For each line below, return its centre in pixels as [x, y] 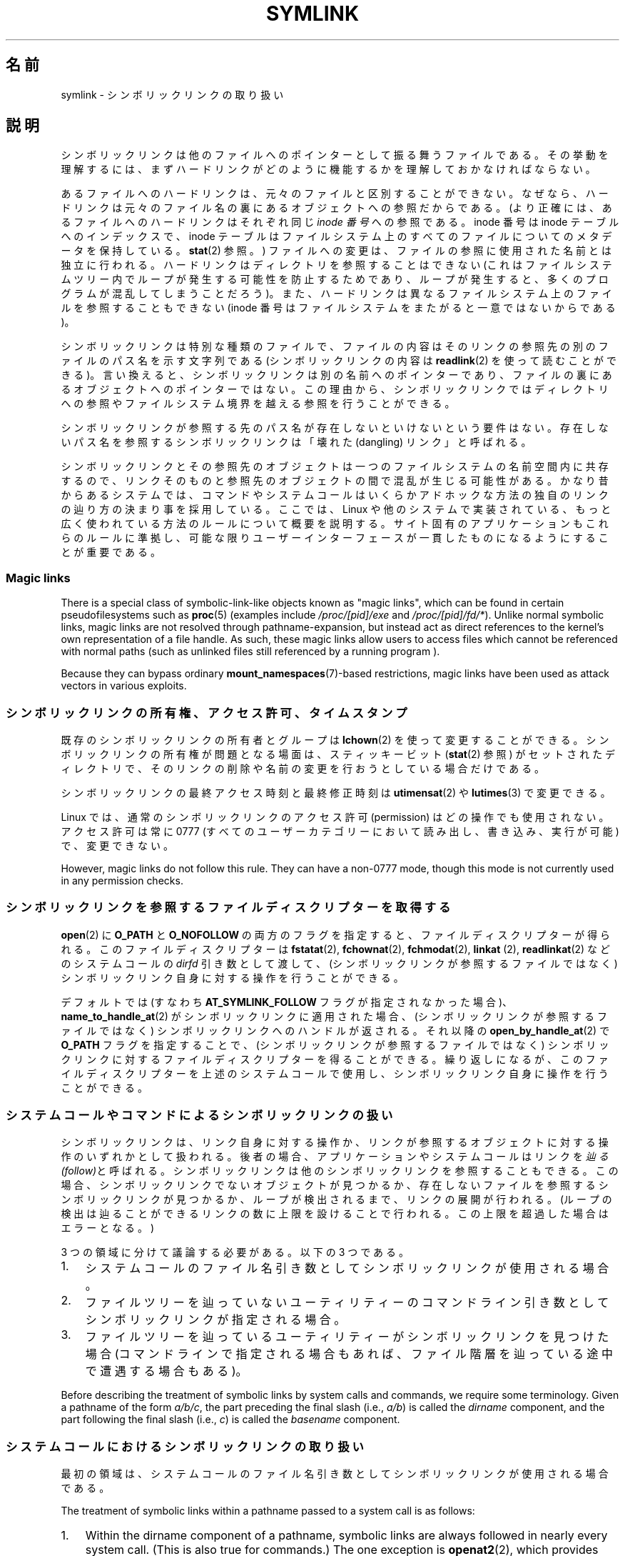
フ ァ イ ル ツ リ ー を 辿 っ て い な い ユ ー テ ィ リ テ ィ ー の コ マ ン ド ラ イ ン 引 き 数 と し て [347, 1303]
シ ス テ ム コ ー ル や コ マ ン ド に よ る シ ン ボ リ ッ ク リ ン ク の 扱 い [199, 1116]
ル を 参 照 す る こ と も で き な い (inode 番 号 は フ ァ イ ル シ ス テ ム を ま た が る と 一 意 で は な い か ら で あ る [338, 308]
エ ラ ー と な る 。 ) [108, 1228]
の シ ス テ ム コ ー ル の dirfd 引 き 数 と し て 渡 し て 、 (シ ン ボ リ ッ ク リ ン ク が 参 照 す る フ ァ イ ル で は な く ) [339, 963]
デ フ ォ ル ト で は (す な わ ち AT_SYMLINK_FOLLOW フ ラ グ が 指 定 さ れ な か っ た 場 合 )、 [286, 1002]
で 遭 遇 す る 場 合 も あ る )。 [166, 1371]
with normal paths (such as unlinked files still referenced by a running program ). [250, 652]
